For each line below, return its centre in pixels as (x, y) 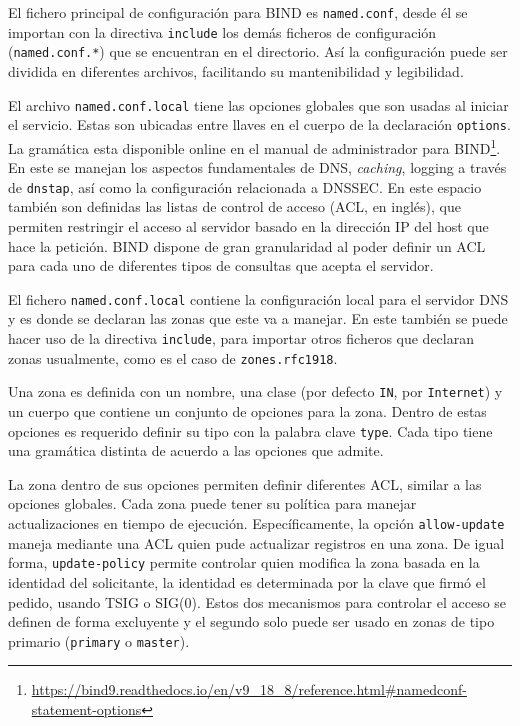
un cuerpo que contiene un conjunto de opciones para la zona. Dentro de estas (247, 410)
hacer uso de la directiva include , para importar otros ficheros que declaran (241, 338)
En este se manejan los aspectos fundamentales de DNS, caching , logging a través (257, 167)
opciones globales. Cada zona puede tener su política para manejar (212, 503)
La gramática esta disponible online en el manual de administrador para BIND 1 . (254, 146)
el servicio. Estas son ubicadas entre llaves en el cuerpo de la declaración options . (259, 124)
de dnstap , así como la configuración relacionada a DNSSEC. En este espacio (245, 186)
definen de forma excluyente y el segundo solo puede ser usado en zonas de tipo (251, 621)
